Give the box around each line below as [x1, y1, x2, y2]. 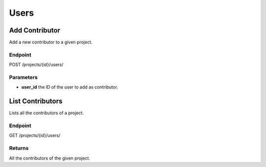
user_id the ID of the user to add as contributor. [21, 84, 118, 90]
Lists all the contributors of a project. [9, 110, 84, 116]
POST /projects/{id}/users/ [9, 62, 64, 67]
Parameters [9, 74, 38, 81]
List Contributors [9, 97, 63, 105]
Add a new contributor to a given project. [9, 39, 93, 45]
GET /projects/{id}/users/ [9, 133, 61, 138]
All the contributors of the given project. [9, 155, 91, 161]
